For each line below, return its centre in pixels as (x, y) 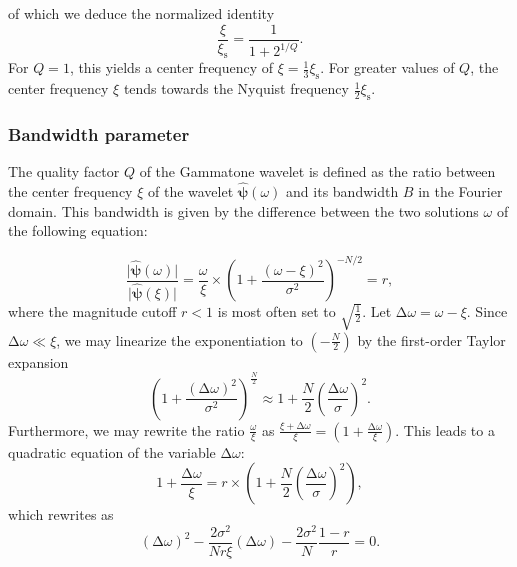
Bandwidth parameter (99, 133)
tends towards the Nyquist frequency (236, 88)
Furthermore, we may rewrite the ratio (126, 429)
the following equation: (78, 230)
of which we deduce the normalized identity (141, 13)
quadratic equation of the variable (112, 451)
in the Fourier (460, 191)
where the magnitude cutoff (92, 311)
